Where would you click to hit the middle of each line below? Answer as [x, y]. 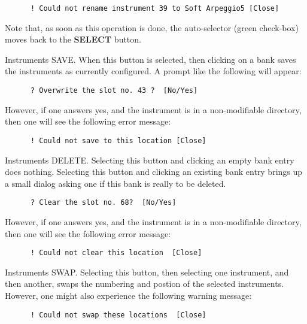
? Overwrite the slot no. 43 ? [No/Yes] [114, 91]
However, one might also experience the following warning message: [128, 295]
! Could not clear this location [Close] [116, 253]
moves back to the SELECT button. [73, 39]
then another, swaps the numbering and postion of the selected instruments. [145, 284]
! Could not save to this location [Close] [118, 140]
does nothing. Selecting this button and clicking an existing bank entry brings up [154, 172]
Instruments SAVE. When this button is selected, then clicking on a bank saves [151, 59]
